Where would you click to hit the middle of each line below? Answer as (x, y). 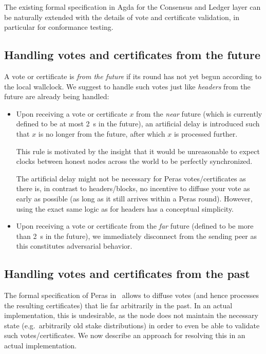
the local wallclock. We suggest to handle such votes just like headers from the (127, 86)
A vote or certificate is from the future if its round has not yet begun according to (133, 76)
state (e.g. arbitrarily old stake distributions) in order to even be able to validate (132, 325)
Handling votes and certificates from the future (132, 55)
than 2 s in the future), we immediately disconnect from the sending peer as (137, 236)
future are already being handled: (57, 96)
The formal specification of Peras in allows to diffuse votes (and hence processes (131, 295)
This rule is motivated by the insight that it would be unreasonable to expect (138, 151)
